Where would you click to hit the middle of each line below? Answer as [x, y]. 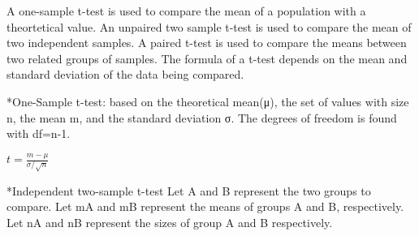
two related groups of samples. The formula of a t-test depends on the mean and [207, 58]
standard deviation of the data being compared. [125, 74]
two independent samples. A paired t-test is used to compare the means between [207, 43]
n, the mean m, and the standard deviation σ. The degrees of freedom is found [202, 117]
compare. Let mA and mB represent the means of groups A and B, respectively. [205, 206]
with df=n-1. [39, 133]
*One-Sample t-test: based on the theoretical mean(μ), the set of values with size [208, 101]
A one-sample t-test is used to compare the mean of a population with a [186, 11]
